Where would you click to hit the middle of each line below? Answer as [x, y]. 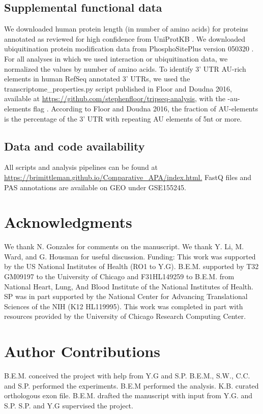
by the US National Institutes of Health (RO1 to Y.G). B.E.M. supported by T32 [131, 266]
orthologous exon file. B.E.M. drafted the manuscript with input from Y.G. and [128, 395]
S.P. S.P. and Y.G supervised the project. [69, 405]
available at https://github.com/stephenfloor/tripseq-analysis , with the [115, 98]
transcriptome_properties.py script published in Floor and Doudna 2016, [118, 88]
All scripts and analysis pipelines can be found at [81, 167]
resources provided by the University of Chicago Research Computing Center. [125, 316]
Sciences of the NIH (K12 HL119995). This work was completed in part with [124, 306]
